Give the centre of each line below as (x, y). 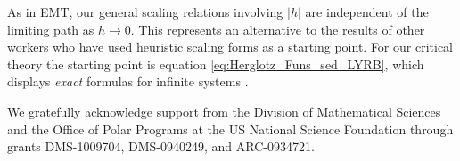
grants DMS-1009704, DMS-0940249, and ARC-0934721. (161, 146)
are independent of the (367, 12)
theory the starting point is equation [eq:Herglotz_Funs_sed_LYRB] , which (216, 64)
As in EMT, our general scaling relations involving (145, 12)
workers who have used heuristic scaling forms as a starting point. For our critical (230, 47)
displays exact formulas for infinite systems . (128, 81)
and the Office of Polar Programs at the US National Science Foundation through (230, 129)
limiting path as (51, 29)
